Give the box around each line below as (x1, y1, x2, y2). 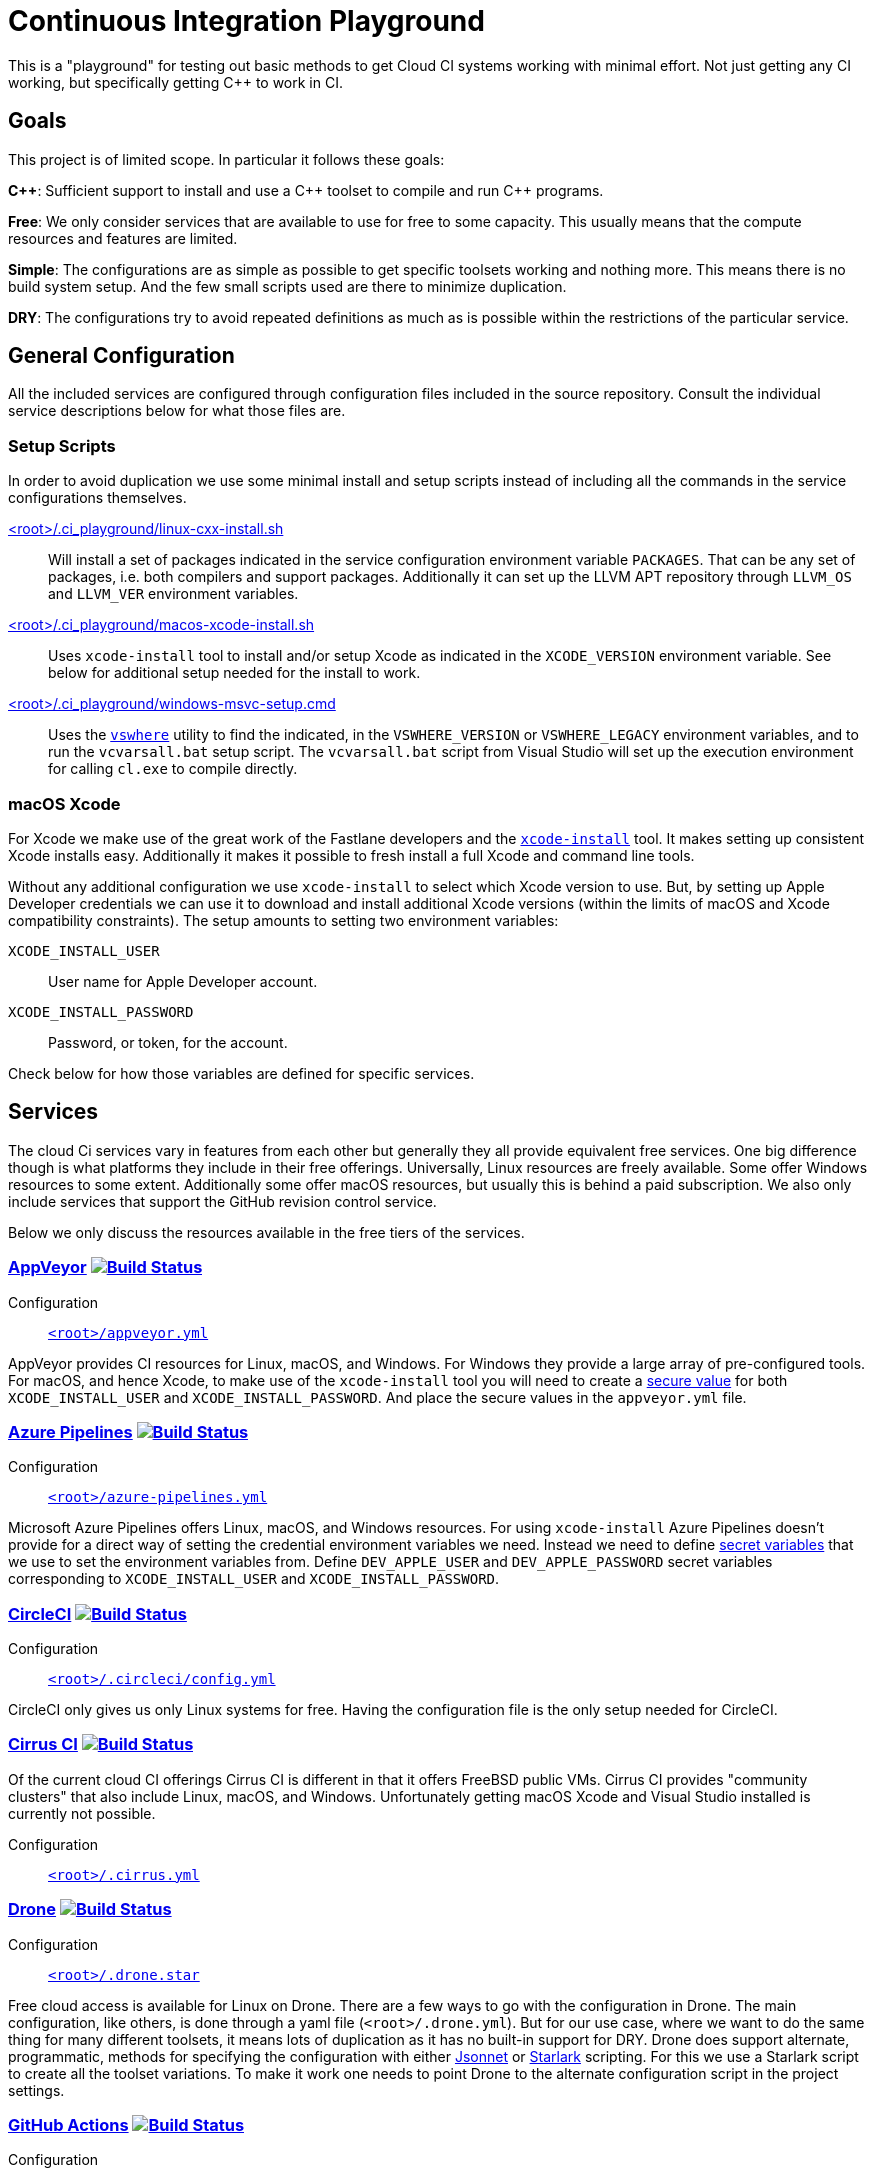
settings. (8, 2081, 65, 2099)
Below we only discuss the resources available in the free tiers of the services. (8, 1223, 525, 1241)
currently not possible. (8, 1804, 156, 1822)
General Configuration (8, 343, 235, 369)
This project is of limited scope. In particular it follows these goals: (8, 150, 445, 168)
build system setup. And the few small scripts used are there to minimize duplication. (8, 277, 567, 295)
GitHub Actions (8, 2114, 129, 2135)
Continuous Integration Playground (8, 4, 485, 38)
